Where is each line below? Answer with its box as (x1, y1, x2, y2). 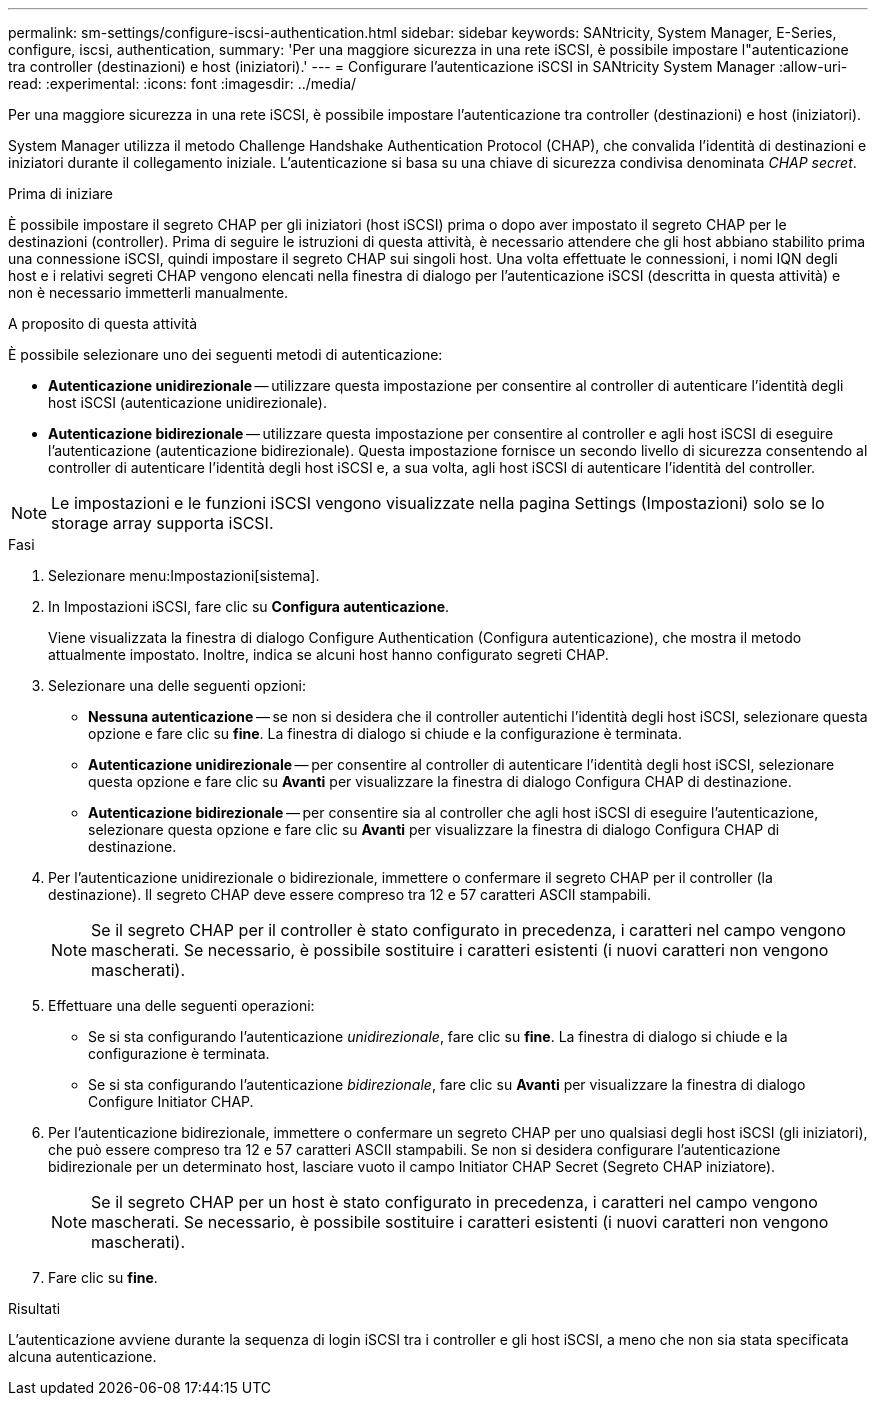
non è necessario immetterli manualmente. (8, 284, 289, 301)
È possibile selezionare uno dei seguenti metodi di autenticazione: (8, 346, 443, 363)
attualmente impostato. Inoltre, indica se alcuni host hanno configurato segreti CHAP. (48, 646, 609, 663)
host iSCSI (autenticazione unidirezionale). (48, 394, 327, 411)
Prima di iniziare (8, 185, 113, 202)
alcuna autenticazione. (8, 1348, 157, 1365)
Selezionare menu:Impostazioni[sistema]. (48, 567, 320, 584)
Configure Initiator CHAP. (88, 1093, 254, 1110)
